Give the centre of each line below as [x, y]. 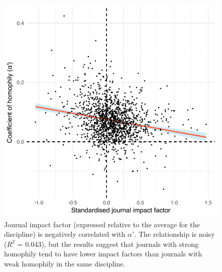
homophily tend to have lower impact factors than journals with [103, 254]
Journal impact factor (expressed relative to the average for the [102, 224]
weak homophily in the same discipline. [65, 263]
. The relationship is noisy [175, 234]
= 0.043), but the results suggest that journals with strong [108, 244]
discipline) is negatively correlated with [65, 234]
